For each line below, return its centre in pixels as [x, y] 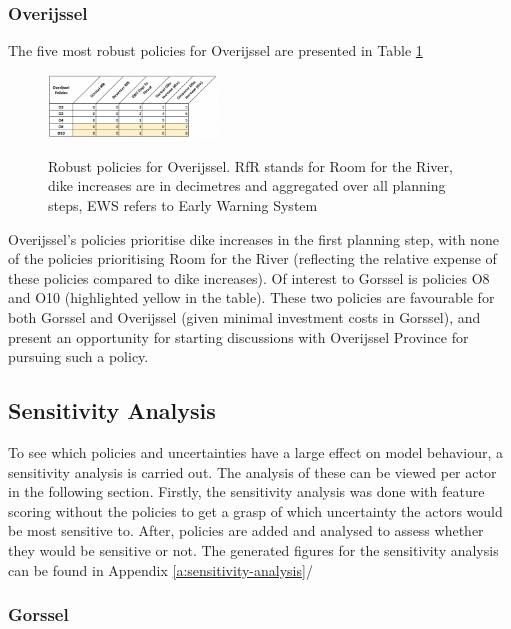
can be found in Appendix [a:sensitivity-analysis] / [160, 569]
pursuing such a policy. [78, 356]
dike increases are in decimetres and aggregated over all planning [247, 185]
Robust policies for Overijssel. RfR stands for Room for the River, [250, 165]
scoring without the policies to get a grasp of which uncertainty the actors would [255, 510]
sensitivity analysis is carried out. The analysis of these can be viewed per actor [252, 471]
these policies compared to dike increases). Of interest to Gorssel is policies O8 [249, 277]
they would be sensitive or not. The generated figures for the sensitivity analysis [253, 549]
